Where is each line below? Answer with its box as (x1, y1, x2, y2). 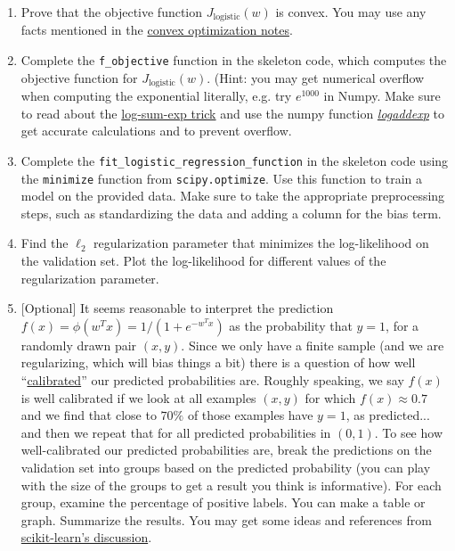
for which (305, 388, 356, 407)
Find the (20, 234, 69, 252)
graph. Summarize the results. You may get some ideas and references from (20, 510, 432, 529)
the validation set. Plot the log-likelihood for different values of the (20, 251, 386, 270)
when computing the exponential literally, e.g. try (20, 86, 292, 105)
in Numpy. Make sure (323, 86, 441, 105)
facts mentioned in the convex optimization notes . (20, 21, 293, 39)
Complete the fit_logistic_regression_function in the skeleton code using (20, 151, 449, 169)
